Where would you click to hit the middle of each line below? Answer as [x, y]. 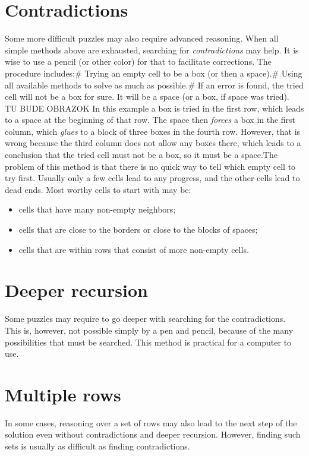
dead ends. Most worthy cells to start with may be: [98, 189]
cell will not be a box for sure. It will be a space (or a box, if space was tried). [147, 96]
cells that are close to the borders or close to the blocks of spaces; [138, 229]
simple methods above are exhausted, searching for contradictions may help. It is [152, 50]
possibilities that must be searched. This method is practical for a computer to [148, 342]
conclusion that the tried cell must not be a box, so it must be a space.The [141, 155]
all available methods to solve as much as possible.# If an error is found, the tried [154, 85]
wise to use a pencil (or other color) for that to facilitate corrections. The [138, 61]
